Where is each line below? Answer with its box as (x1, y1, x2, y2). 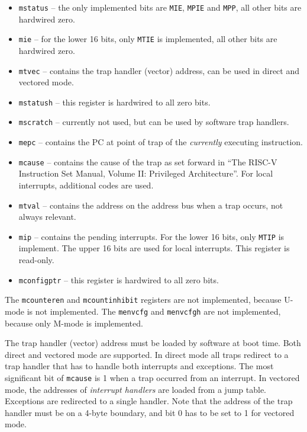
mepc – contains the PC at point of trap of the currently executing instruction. (18, 136, 303, 148)
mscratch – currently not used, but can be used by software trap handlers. (18, 116, 289, 128)
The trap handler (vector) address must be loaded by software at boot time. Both (5, 337, 301, 349)
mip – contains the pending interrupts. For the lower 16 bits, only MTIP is (18, 230, 285, 242)
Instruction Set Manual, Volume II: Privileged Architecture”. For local (18, 167, 273, 180)
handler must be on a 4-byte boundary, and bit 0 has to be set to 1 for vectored (5, 406, 295, 418)
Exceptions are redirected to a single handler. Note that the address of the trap (5, 395, 293, 407)
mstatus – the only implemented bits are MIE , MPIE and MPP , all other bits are (18, 1, 302, 13)
